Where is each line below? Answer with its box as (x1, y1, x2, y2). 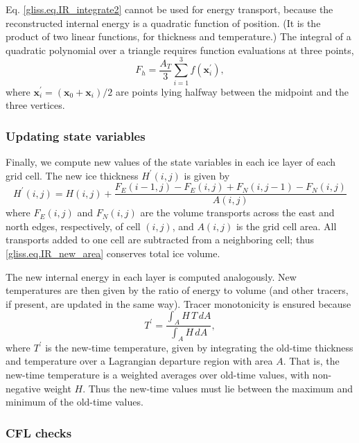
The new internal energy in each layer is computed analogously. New (6, 269, 297, 284)
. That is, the (283, 354, 340, 368)
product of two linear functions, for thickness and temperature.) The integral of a (6, 29, 351, 44)
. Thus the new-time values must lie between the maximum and (82, 381, 353, 395)
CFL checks (6, 424, 72, 441)
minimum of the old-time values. (6, 394, 143, 409)
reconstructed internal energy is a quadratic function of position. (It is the (6, 15, 321, 30)
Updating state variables (6, 127, 146, 144)
